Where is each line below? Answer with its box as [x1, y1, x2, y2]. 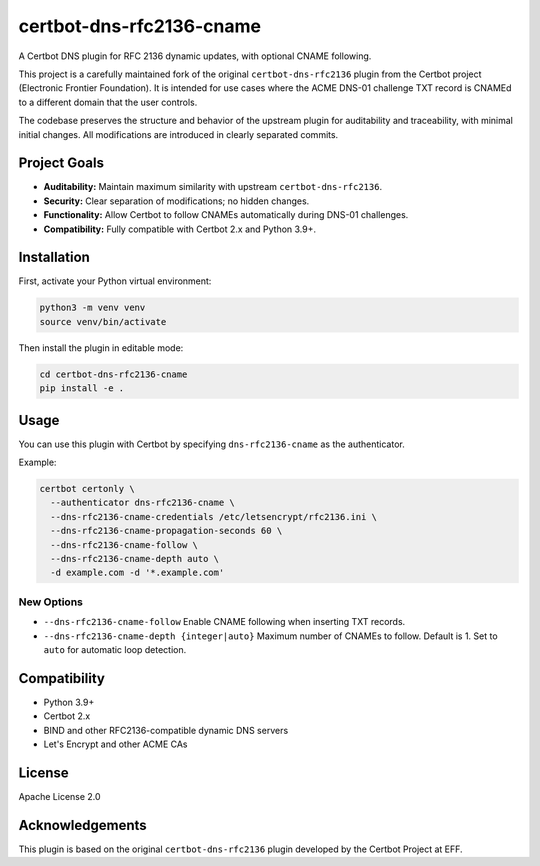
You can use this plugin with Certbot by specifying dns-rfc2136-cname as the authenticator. [18, 438, 405, 450]
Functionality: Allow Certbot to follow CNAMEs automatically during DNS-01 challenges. [43, 209, 409, 221]
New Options [18, 595, 84, 609]
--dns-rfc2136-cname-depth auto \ [50, 553, 220, 565]
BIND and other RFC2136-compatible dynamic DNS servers [43, 724, 289, 736]
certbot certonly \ [39, 483, 135, 495]
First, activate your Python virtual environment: [18, 275, 212, 287]
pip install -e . [39, 383, 125, 394]
